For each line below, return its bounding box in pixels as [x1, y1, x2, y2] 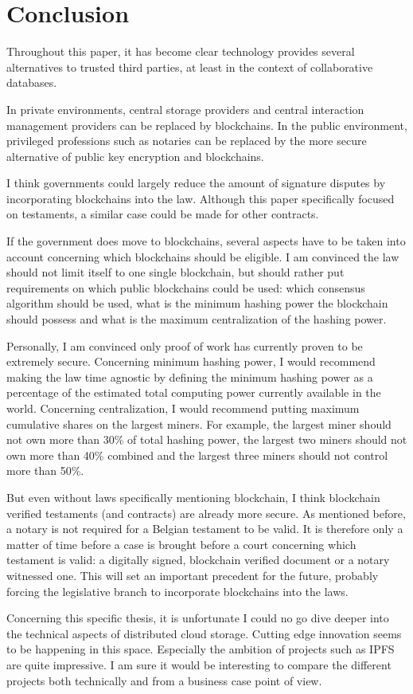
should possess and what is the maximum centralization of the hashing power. [6, 311, 387, 327]
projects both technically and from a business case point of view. [6, 672, 322, 688]
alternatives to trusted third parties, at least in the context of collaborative [6, 58, 373, 75]
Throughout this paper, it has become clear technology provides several [6, 43, 355, 60]
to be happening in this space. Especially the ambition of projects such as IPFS [6, 641, 395, 657]
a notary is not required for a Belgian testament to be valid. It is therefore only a [6, 520, 403, 537]
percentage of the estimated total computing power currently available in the [6, 384, 381, 401]
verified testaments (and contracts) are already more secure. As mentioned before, [6, 504, 406, 521]
